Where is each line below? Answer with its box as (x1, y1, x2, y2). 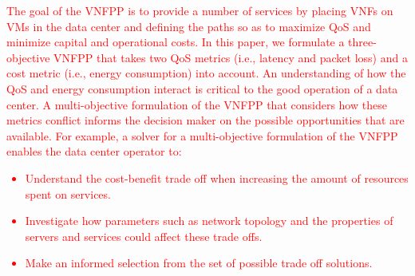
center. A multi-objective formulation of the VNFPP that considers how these (6, 96, 387, 112)
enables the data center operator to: (6, 143, 182, 160)
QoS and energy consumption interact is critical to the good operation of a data (6, 80, 398, 97)
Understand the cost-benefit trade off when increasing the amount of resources (25, 169, 409, 186)
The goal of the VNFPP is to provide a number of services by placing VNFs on (6, 2, 393, 18)
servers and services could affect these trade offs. (25, 227, 263, 244)
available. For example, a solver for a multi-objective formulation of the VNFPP (6, 127, 398, 144)
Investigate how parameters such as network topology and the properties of (25, 212, 393, 229)
